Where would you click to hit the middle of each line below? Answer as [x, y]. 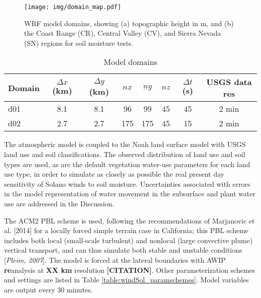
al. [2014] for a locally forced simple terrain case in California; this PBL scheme [126, 230]
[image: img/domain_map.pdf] [73, 7]
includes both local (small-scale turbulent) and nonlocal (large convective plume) [128, 240]
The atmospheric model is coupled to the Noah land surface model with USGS [125, 144]
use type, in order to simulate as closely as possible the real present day [114, 174]
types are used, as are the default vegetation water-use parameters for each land [127, 164]
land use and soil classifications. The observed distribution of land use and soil [125, 154]
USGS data [229, 82]
